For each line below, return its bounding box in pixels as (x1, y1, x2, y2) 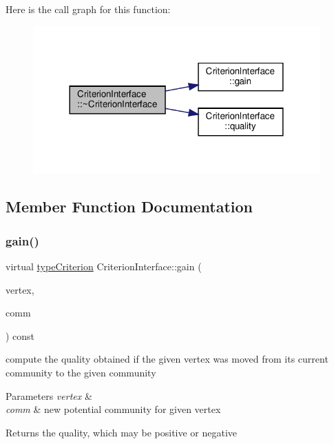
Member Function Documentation (6, 196, 253, 217)
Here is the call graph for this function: (6, 2, 171, 16)
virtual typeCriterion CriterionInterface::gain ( (6, 259, 202, 273)
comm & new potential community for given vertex (6, 402, 221, 416)
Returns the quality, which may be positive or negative (6, 425, 238, 439)
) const (6, 328, 35, 343)
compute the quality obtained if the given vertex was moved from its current (6, 352, 328, 366)
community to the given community (6, 365, 156, 379)
